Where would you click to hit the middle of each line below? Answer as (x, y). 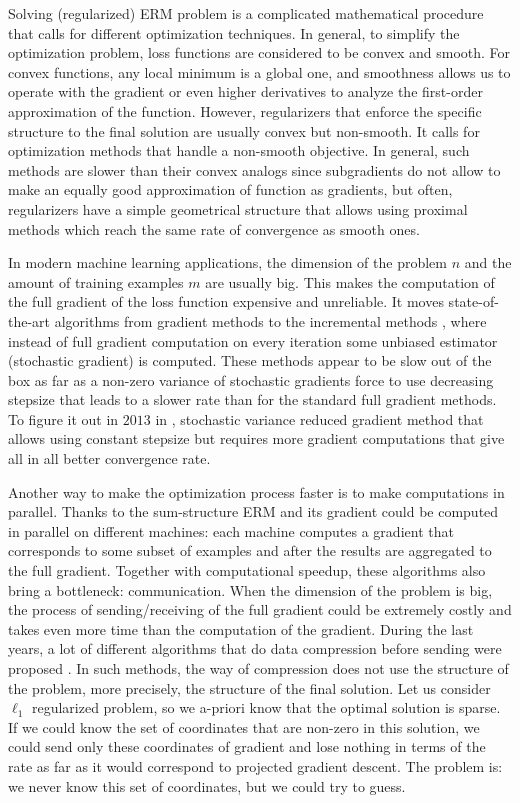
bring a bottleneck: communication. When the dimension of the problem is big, (250, 589)
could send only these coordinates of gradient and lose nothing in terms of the (247, 746)
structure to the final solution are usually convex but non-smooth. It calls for (244, 130)
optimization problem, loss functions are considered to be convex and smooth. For (259, 52)
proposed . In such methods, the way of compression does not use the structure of (258, 668)
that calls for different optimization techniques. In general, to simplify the (234, 32)
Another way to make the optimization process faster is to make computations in (256, 491)
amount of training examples (96, 281)
